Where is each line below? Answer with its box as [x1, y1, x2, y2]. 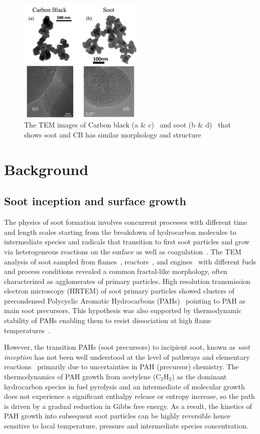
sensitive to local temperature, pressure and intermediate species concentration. [4, 420, 248, 430]
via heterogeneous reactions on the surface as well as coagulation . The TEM [4, 246, 241, 256]
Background [4, 159, 89, 179]
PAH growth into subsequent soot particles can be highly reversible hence [4, 410, 231, 421]
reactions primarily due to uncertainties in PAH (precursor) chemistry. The [4, 361, 239, 372]
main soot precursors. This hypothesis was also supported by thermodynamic [4, 305, 242, 316]
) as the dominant [172, 371, 227, 382]
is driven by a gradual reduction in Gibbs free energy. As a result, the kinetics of [4, 400, 252, 411]
